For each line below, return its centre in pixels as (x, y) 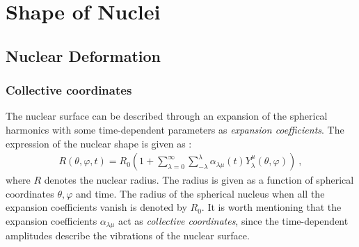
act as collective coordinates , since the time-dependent (233, 220)
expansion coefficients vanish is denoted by (96, 207)
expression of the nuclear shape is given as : (99, 143)
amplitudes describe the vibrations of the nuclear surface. (128, 236)
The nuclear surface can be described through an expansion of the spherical (167, 116)
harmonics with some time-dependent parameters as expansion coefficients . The (175, 129)
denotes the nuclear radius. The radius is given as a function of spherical (199, 180)
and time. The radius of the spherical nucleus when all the (200, 193)
